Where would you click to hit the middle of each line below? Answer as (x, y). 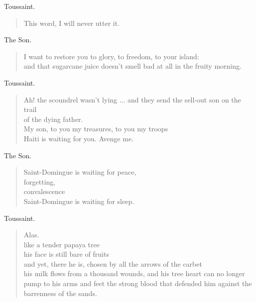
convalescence (44, 191)
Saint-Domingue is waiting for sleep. (79, 201)
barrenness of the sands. (60, 293)
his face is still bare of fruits (66, 254)
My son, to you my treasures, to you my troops (96, 129)
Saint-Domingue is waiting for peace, (80, 172)
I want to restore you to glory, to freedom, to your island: (111, 56)
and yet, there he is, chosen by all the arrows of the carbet (113, 263)
